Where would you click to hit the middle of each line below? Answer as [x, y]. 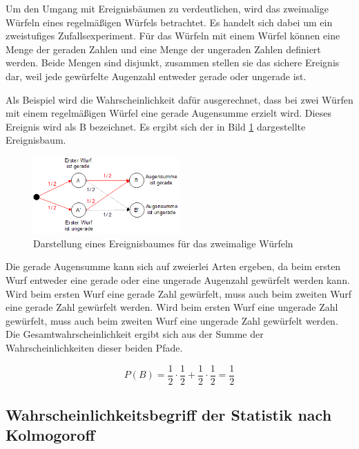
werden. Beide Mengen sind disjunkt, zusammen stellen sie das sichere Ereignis [173, 63]
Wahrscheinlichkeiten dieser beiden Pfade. [94, 347]
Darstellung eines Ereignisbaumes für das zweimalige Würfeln [163, 243]
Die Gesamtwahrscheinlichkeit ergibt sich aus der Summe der [135, 334]
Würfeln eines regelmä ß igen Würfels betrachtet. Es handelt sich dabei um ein [169, 22]
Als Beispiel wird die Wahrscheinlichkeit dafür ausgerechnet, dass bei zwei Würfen [179, 99]
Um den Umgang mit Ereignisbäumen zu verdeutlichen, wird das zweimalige [167, 8]
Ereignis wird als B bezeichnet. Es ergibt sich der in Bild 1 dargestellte [156, 126]
